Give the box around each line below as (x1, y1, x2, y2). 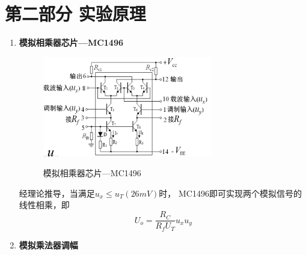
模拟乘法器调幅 (19, 238, 78, 251)
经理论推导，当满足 (19, 186, 95, 199)
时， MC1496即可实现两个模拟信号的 (159, 186, 302, 199)
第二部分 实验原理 (5, 1, 146, 26)
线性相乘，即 (19, 198, 70, 211)
